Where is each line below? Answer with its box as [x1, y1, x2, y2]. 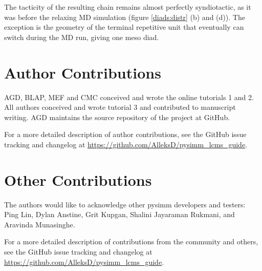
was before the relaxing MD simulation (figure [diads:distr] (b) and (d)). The [4, 11, 245, 22]
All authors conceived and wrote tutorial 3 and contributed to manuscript [4, 102, 236, 112]
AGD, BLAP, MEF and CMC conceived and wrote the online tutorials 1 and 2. [4, 91, 254, 102]
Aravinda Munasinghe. [4, 219, 75, 229]
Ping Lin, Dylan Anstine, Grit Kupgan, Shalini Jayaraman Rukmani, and [4, 209, 235, 220]
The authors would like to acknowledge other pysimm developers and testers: [4, 199, 246, 209]
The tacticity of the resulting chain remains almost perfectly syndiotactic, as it [4, 2, 251, 12]
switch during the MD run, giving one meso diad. [4, 31, 159, 42]
